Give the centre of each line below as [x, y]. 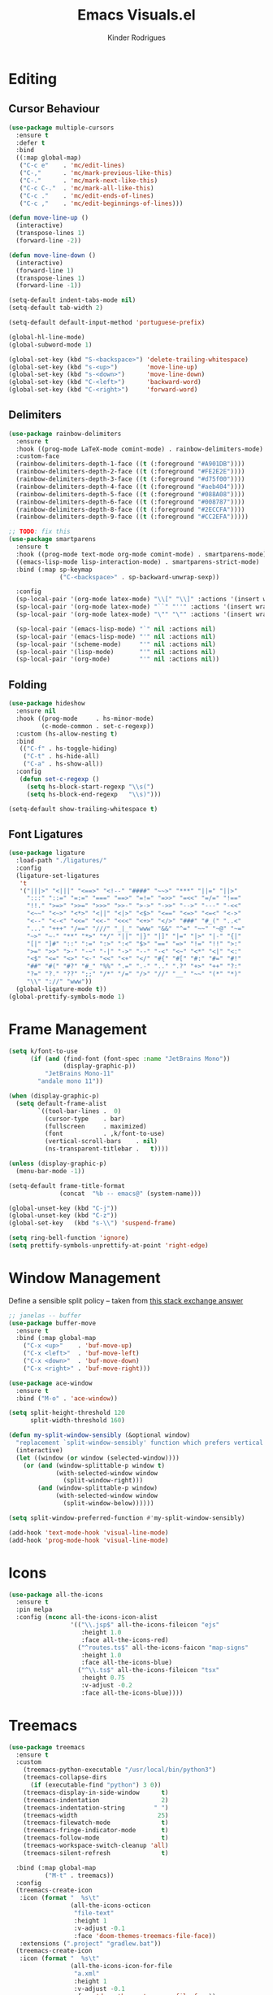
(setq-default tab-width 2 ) [56, 308]
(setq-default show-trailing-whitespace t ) [83, 809]
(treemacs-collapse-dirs [65, 1778]
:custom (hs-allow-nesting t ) [67, 734]
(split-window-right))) [103, 1481]
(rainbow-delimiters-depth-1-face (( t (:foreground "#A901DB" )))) [130, 464]
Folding [28, 685]
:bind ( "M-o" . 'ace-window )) [67, 1398]
